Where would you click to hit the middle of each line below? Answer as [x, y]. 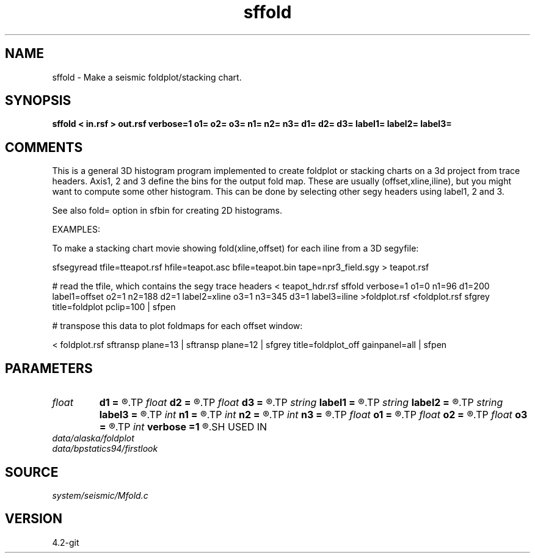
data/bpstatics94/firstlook [105, 449]
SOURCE [32, 472]
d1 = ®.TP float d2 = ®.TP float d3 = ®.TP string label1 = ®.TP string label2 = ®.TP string [301, 403]
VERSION [34, 519]
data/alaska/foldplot [93, 438]
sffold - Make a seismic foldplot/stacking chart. [147, 77]
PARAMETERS [49, 368]
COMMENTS [44, 147]
